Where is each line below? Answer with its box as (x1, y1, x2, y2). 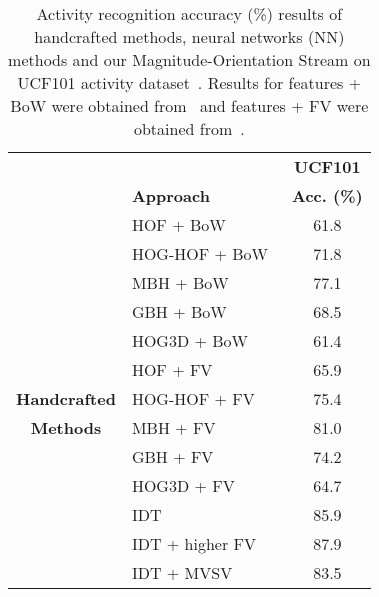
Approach (131, 184, 210, 207)
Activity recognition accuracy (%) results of (36, 2, 343, 25)
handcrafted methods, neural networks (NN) (34, 25, 345, 48)
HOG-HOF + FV (131, 387, 255, 410)
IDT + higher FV (131, 532, 256, 555)
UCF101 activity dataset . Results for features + (17, 71, 362, 94)
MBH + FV (131, 416, 216, 439)
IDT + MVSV (131, 561, 233, 584)
